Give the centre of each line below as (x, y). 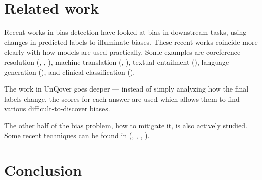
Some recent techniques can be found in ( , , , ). (77, 135)
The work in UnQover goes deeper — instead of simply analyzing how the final (126, 89)
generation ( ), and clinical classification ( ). (70, 72)
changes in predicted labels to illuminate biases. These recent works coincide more (131, 42)
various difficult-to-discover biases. (57, 108)
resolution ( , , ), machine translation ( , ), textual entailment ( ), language (117, 61)
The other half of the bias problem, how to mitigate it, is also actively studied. (126, 125)
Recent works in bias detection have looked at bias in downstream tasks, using (125, 32)
